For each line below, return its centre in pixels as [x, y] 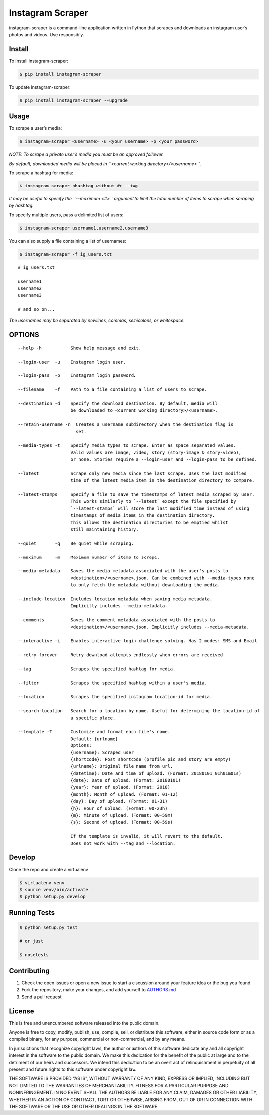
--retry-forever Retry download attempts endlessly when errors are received [121, 655]
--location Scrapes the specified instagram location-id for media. [115, 697]
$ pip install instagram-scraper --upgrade [74, 100]
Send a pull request [42, 997]
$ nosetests [34, 955]
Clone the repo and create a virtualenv [49, 869]
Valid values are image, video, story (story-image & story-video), [156, 452]
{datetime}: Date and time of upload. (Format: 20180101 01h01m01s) [156, 773]
